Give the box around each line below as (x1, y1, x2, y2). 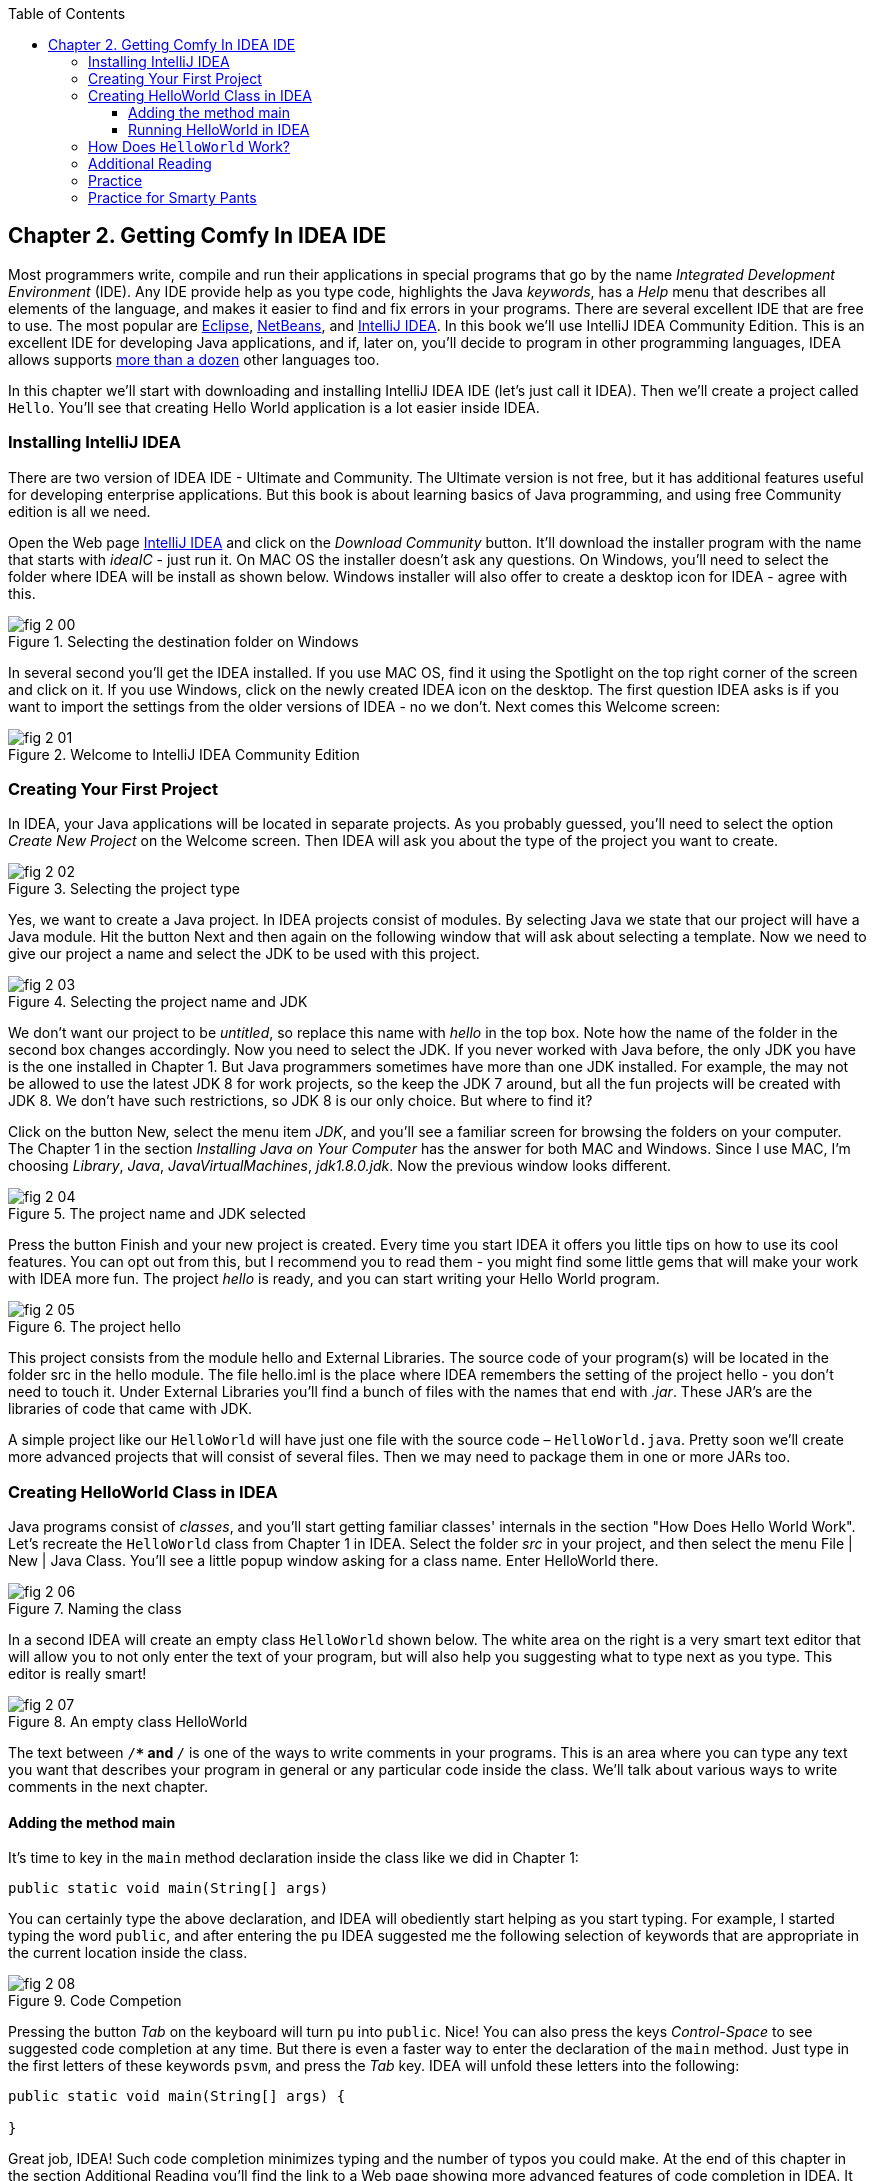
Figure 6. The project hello (8, 1318, 181, 1336)
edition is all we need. (8, 502, 151, 520)
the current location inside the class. (8, 1944, 248, 1962)
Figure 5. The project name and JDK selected (8, 1205, 306, 1223)
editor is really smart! (8, 1665, 147, 1683)
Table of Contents (8, 5, 126, 22)
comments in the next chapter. (8, 1778, 208, 1796)
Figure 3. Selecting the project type (8, 880, 240, 898)
